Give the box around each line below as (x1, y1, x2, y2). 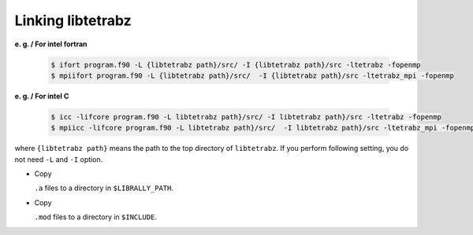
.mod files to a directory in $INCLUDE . (34, 212, 158, 222)
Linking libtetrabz (14, 12, 132, 29)
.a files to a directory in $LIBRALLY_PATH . (34, 183, 173, 193)
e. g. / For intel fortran (14, 39, 88, 49)
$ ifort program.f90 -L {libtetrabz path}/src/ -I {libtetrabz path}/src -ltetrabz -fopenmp (50, 60, 421, 69)
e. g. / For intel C (14, 91, 69, 101)
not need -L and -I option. (14, 154, 103, 164)
